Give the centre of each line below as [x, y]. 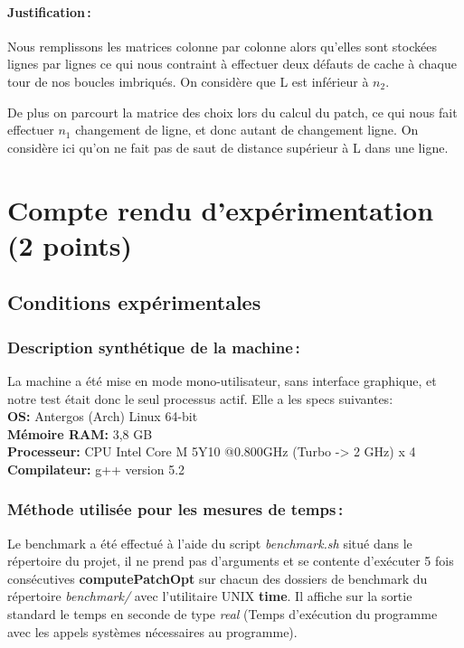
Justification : [49, 11]
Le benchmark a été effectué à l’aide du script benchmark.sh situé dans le [210, 543]
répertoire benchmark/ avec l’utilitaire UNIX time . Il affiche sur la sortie [210, 596]
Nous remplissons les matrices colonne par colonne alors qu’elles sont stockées [222, 46]
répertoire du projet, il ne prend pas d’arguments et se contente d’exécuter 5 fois [231, 561]
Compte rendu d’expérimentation [221, 209]
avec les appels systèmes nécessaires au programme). [152, 631]
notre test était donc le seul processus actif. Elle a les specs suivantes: [200, 398]
